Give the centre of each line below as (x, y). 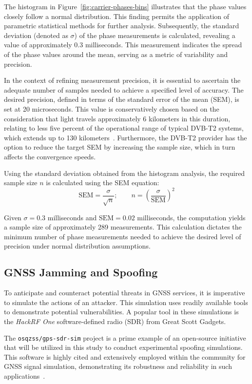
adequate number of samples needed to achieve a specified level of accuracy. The (124, 89)
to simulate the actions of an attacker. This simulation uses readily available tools (126, 302)
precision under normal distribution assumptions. (77, 246)
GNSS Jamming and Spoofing (81, 272)
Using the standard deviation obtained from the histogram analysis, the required (125, 173)
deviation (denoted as (36, 35)
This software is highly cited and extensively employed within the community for (125, 356)
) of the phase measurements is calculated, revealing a (155, 35)
